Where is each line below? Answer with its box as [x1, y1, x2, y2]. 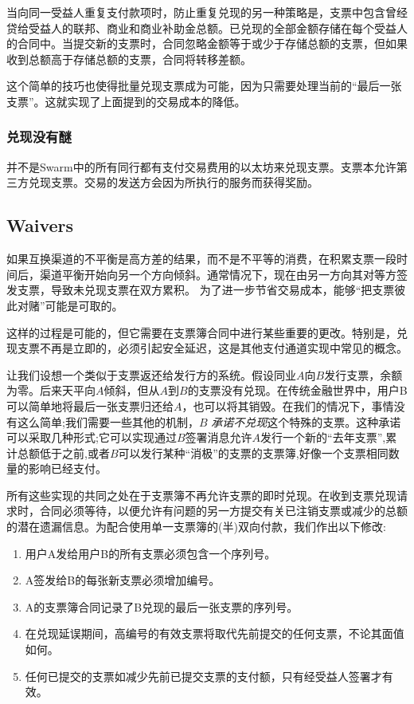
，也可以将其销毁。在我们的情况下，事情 [182, 397, 394, 414]
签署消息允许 [185, 429, 252, 446]
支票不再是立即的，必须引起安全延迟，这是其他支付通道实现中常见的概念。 [17, 340, 408, 356]
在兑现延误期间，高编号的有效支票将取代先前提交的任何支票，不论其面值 [25, 625, 404, 642]
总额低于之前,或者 [17, 444, 110, 461]
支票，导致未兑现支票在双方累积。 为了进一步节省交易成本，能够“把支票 [17, 281, 395, 298]
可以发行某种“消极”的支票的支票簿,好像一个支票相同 [118, 444, 389, 461]
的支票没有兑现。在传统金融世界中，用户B [187, 382, 408, 399]
